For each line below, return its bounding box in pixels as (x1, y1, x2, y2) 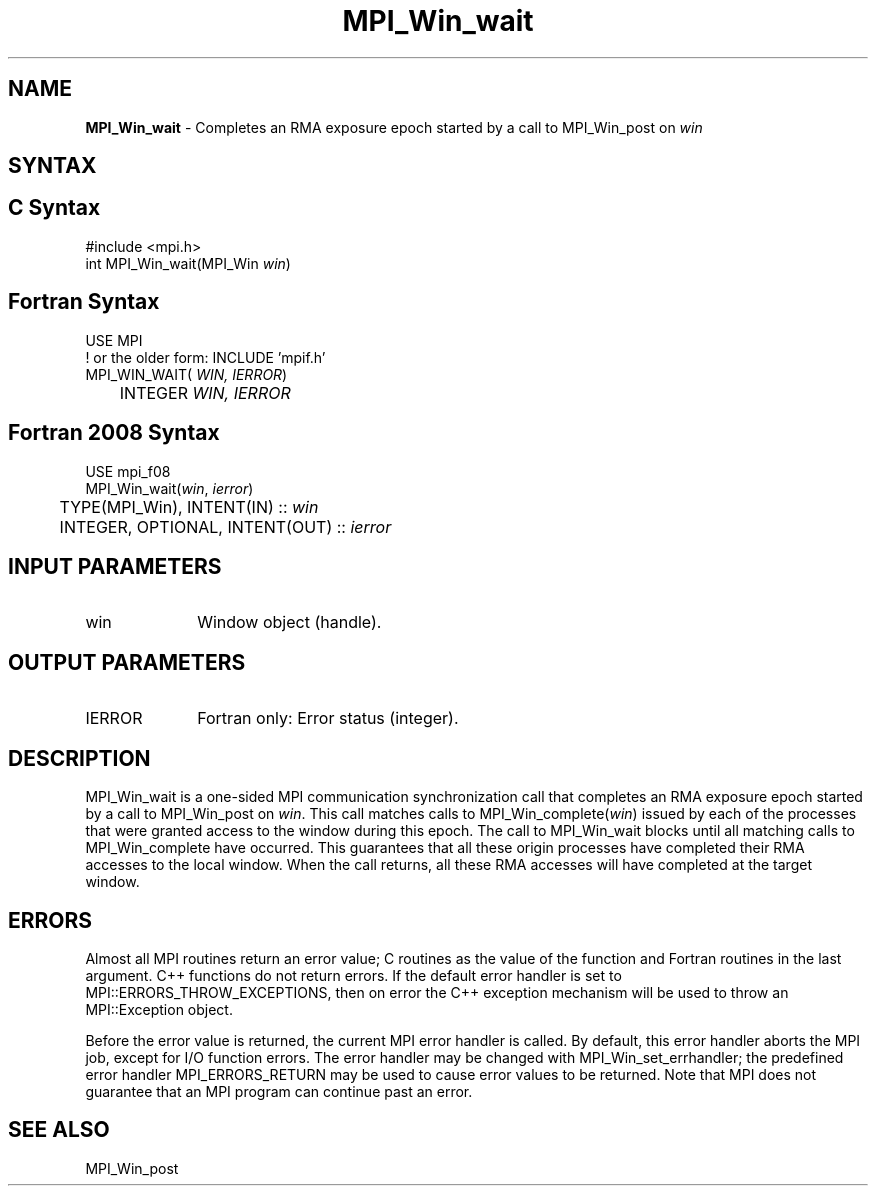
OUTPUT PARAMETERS (8, 649, 246, 675)
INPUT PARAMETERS (8, 553, 222, 579)
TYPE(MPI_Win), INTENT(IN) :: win (59, 496, 319, 517)
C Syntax (8, 195, 101, 221)
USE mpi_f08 (85, 462, 171, 480)
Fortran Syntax (8, 289, 160, 315)
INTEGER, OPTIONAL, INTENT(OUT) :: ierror (59, 516, 392, 537)
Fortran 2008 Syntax (8, 420, 220, 446)
